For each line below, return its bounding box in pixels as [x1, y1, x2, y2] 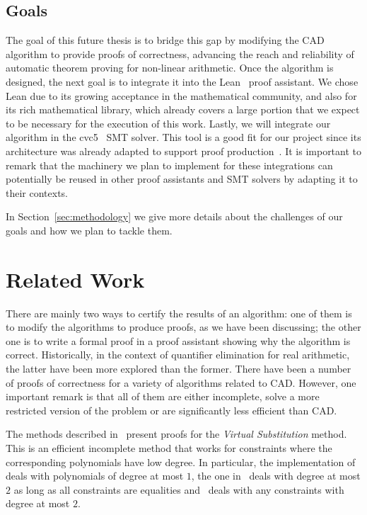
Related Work [6, 264, 145, 293]
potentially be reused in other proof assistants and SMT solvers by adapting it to [6, 171, 358, 186]
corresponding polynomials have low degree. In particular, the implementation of [6, 454, 356, 469]
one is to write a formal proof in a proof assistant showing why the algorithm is [6, 333, 351, 348]
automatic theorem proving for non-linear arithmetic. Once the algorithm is [6, 60, 334, 75]
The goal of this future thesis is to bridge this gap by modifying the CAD [6, 33, 325, 47]
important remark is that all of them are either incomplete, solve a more [6, 389, 320, 404]
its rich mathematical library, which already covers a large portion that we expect [6, 102, 360, 117]
